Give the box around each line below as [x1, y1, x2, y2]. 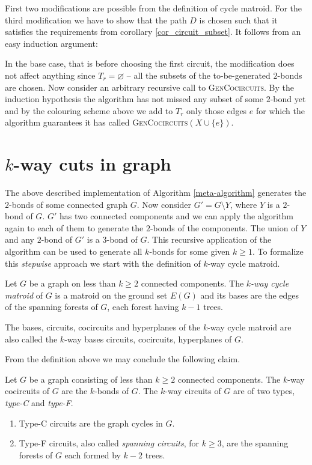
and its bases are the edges [200, 288, 299, 301]
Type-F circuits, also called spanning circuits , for [19, 437, 200, 449]
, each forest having [107, 300, 179, 313]
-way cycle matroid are [207, 321, 292, 333]
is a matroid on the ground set [55, 288, 168, 301]
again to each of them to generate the [5, 221, 144, 234]
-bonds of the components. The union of [150, 221, 298, 234]
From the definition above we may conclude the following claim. [5, 353, 240, 365]
